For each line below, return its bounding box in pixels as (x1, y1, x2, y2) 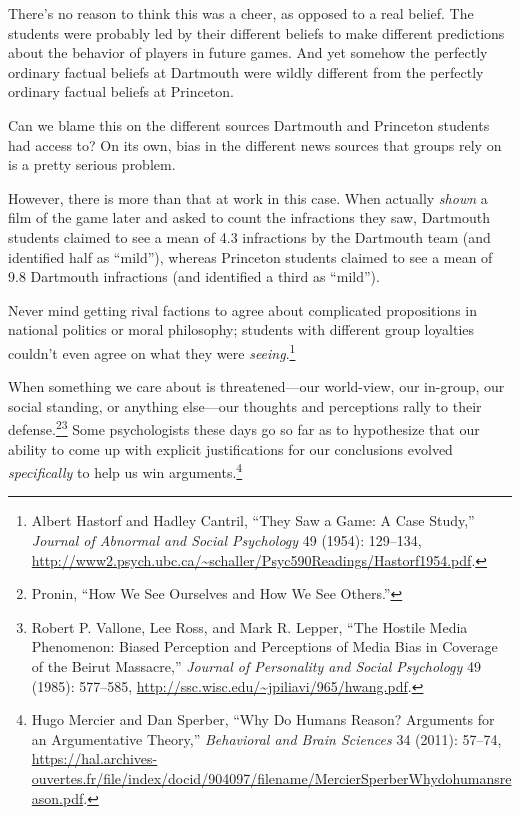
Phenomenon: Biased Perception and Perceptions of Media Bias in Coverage (31, 636, 498, 657)
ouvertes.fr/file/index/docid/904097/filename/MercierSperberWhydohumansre (31, 767, 512, 788)
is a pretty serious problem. (8, 154, 176, 175)
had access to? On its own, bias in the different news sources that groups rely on (8, 134, 502, 155)
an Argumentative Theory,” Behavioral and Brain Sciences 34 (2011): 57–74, (31, 728, 502, 749)
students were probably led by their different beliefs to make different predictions (8, 22, 505, 43)
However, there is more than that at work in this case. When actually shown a (8, 187, 488, 208)
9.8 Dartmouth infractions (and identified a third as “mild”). (8, 266, 380, 287)
